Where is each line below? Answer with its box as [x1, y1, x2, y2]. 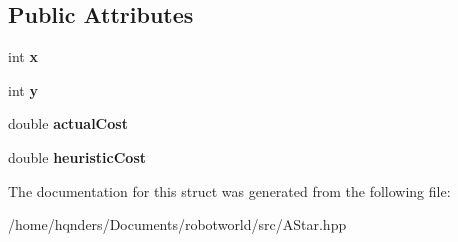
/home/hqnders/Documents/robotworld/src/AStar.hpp [8, 214, 347, 235]
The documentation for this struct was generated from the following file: [8, 180, 451, 201]
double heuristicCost [8, 146, 147, 167]
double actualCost [8, 113, 128, 134]
